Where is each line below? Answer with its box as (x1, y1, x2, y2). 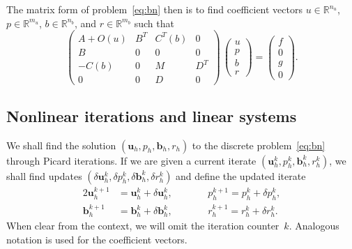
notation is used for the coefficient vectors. (6, 232, 188, 247)
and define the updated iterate (176, 168, 306, 183)
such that (134, 15, 174, 30)
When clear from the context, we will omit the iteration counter (6, 218, 280, 233)
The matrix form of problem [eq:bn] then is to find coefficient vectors (6, 2, 303, 16)
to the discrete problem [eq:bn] (192, 137, 326, 152)
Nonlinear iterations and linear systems (6, 105, 297, 126)
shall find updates (6, 168, 82, 183)
